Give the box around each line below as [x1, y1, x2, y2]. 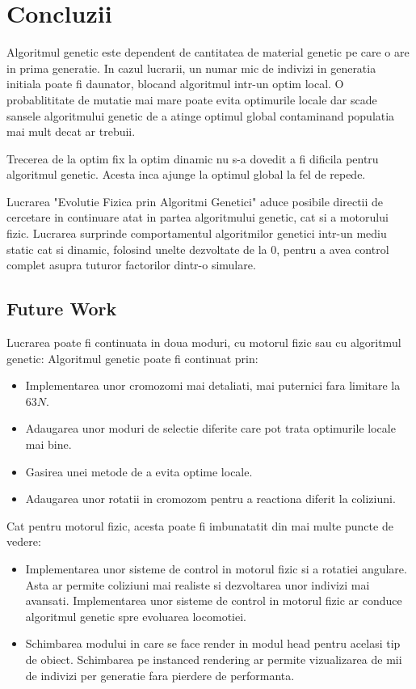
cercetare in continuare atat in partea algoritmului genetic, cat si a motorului [6, 209, 389, 226]
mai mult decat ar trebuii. [6, 123, 136, 140]
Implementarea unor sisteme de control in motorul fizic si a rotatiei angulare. [25, 560, 407, 577]
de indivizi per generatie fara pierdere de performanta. [25, 666, 295, 683]
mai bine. [25, 436, 72, 453]
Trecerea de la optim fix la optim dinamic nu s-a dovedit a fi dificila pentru [6, 150, 379, 167]
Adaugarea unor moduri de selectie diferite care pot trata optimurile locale [25, 420, 396, 437]
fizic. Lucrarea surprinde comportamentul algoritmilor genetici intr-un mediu [6, 225, 387, 242]
